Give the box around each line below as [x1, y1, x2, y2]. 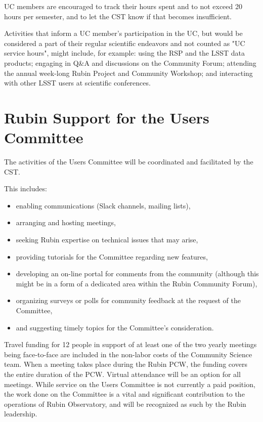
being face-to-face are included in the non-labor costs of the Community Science [4, 349, 252, 359]
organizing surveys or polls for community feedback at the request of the [16, 295, 241, 306]
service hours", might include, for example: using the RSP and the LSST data [4, 48, 245, 58]
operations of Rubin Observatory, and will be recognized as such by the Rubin [4, 398, 246, 409]
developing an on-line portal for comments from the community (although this [16, 268, 259, 279]
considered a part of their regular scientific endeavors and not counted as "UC [4, 37, 245, 48]
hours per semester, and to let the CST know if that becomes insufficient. [4, 11, 232, 21]
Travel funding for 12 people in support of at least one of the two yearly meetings [4, 339, 257, 350]
